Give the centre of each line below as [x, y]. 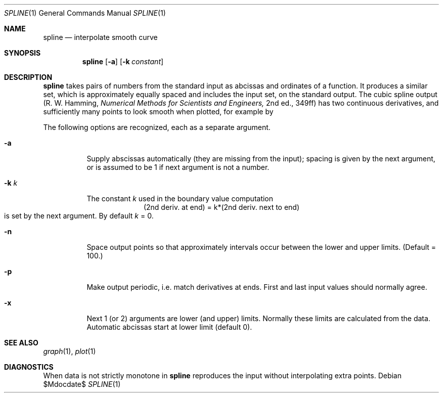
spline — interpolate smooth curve [100, 37]
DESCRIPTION [28, 77]
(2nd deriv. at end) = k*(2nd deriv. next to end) [221, 207]
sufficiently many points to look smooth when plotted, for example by [158, 112]
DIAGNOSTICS [29, 367]
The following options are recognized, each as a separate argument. [157, 127]
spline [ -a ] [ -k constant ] [123, 61]
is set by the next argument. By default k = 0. [79, 216]
